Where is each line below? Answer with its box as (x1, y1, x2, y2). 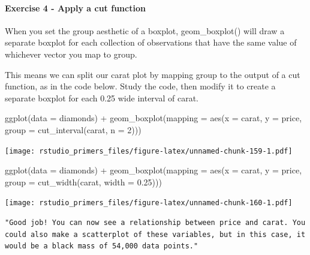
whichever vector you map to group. (5, 47, 137, 60)
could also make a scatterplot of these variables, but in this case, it (5, 230, 306, 239)
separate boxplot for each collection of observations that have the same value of (5, 36, 297, 49)
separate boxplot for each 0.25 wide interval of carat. (5, 91, 199, 104)
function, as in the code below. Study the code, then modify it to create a (5, 80, 276, 92)
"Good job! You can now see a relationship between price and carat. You (5, 218, 306, 227)
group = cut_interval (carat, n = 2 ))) (5, 123, 142, 136)
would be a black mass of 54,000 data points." (5, 242, 198, 251)
